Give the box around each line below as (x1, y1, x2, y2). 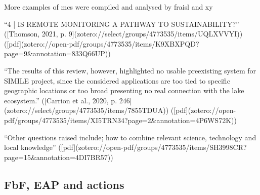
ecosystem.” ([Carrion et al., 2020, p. (4, 95, 117, 105)
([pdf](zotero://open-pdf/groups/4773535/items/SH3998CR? (58, 142, 247, 152)
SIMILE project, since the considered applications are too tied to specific (4, 75, 230, 86)
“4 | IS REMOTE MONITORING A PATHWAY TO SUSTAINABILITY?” (4, 18, 239, 29)
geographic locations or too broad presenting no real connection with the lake (4, 85, 244, 96)
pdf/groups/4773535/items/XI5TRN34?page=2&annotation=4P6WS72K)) (4, 114, 237, 125)
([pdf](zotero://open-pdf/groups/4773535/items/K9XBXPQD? (4, 38, 199, 49)
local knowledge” (4, 142, 56, 152)
